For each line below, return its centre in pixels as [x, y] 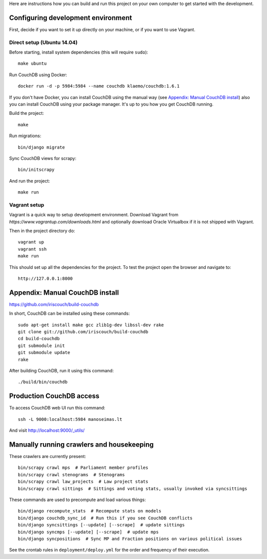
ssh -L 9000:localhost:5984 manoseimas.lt [70, 419]
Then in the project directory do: [42, 231]
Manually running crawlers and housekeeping [82, 444]
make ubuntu [32, 64]
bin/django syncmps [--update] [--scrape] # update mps [89, 532]
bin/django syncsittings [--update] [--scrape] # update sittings [101, 525]
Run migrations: [25, 136]
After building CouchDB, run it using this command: [61, 371]
